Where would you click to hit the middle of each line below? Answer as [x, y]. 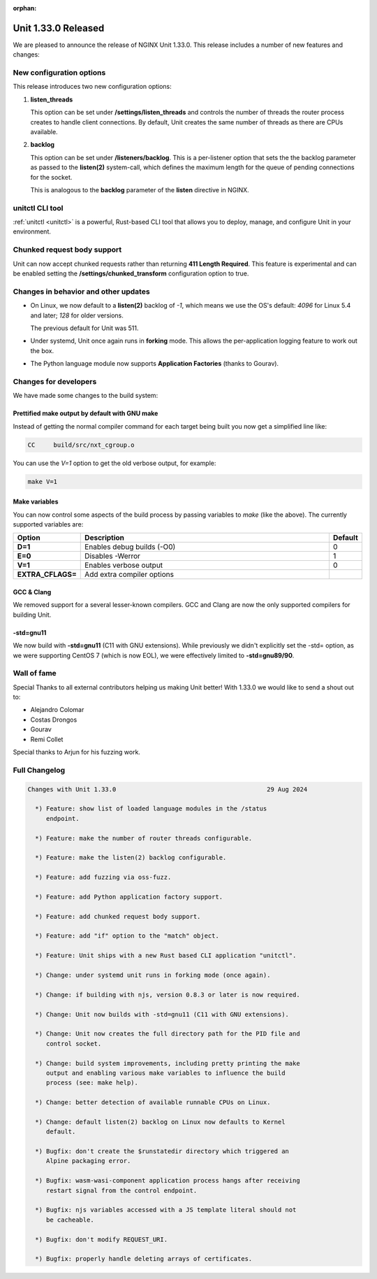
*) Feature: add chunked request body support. [118, 916]
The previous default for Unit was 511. [84, 328]
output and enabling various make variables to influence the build [165, 1073]
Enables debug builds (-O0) [130, 547]
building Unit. [32, 615]
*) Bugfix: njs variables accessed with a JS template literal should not [166, 1210]
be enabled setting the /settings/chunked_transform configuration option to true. [131, 273]
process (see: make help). [92, 1083]
